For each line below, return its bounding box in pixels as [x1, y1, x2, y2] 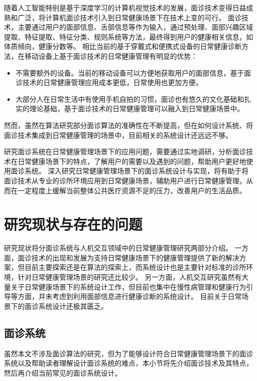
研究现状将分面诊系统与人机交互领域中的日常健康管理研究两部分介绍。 [4, 243, 232, 253]
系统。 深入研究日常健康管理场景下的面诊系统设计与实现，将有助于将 [24, 166, 249, 176]
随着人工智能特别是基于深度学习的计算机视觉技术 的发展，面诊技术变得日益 [4, 2, 246, 12]
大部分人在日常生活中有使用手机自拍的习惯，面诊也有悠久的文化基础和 [15, 93, 244, 104]
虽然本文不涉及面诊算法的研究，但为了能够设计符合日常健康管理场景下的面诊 [4, 348, 253, 358]
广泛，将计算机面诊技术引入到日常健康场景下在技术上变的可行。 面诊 [17, 12, 242, 22]
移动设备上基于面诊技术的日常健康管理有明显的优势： [24, 50, 198, 61]
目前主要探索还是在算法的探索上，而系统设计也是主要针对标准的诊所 [24, 262, 246, 272]
